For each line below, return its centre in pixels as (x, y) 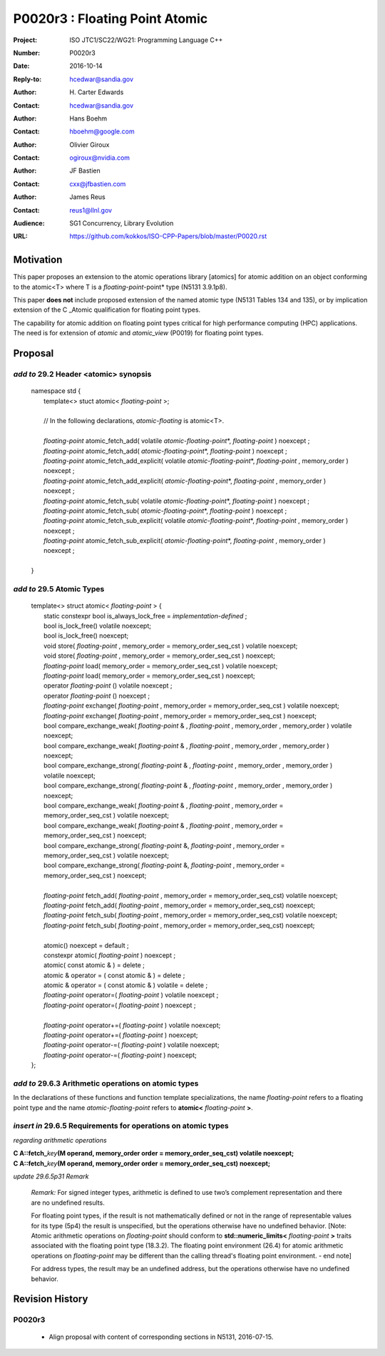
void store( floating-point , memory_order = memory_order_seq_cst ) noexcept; (160, 656)
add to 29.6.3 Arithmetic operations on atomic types (106, 1083)
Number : (27, 53)
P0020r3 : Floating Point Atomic (111, 19)
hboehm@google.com (102, 131)
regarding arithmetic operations (60, 1140)
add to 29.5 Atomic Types (59, 589)
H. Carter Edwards (97, 92)
